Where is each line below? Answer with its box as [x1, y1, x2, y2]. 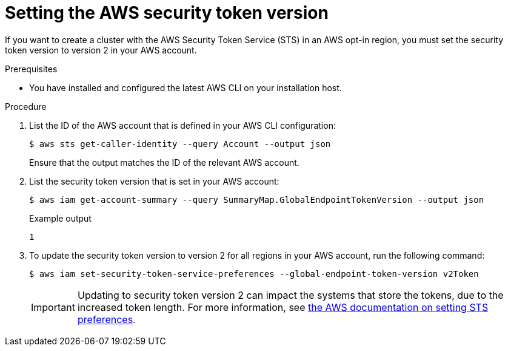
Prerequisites [5, 63, 58, 74]
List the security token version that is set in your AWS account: [29, 175, 279, 186]
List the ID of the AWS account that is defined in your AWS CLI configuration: [29, 120, 336, 131]
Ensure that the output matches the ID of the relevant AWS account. [29, 157, 299, 168]
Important [31, 301, 75, 313]
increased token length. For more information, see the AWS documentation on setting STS [77, 301, 489, 313]
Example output [29, 213, 92, 223]
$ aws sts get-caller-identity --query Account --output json [29, 138, 331, 149]
